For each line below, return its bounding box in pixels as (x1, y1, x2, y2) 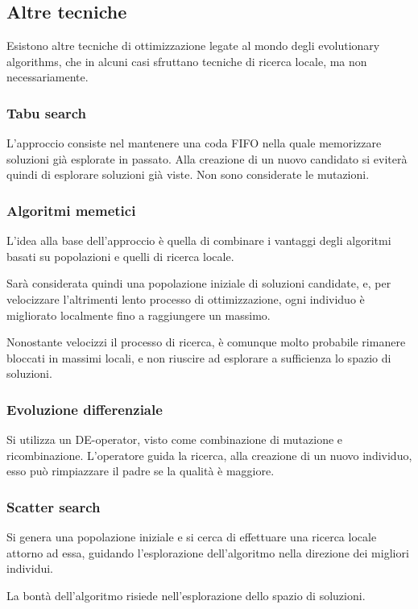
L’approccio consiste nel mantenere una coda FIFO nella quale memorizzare (6, 135, 382, 151)
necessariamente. (6, 68, 89, 85)
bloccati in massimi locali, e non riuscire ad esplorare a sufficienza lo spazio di (6, 349, 391, 366)
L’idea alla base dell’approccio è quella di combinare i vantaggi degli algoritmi (6, 232, 391, 249)
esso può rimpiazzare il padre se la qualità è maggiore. (6, 462, 275, 479)
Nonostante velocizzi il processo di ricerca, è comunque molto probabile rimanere (6, 333, 406, 350)
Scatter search (6, 496, 101, 516)
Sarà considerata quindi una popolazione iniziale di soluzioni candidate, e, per (6, 275, 391, 292)
